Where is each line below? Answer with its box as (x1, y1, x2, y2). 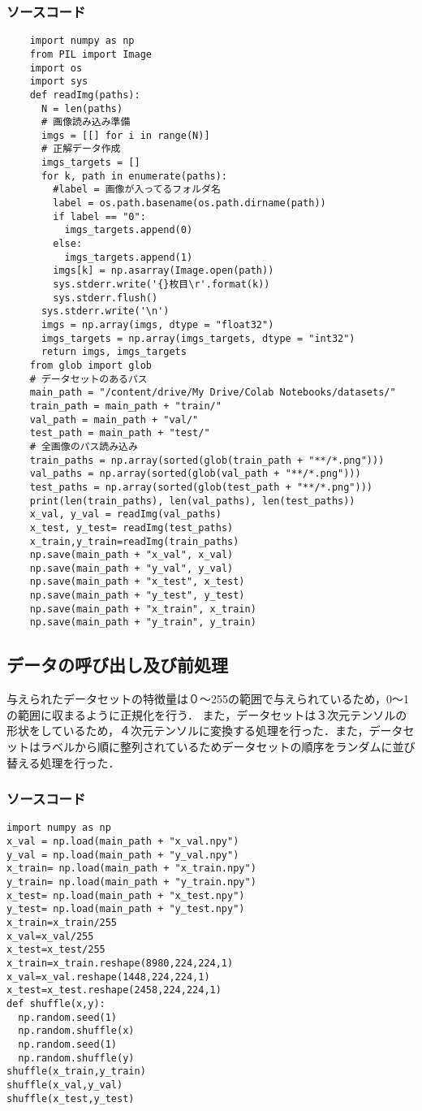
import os (29, 62, 83, 74)
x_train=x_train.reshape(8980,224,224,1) (6, 958, 234, 970)
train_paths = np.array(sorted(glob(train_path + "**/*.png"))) (29, 454, 385, 466)
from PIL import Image (29, 48, 152, 60)
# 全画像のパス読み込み (29, 440, 138, 452)
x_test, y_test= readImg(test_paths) (29, 521, 234, 534)
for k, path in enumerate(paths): (41, 170, 228, 182)
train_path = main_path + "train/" (29, 400, 222, 412)
